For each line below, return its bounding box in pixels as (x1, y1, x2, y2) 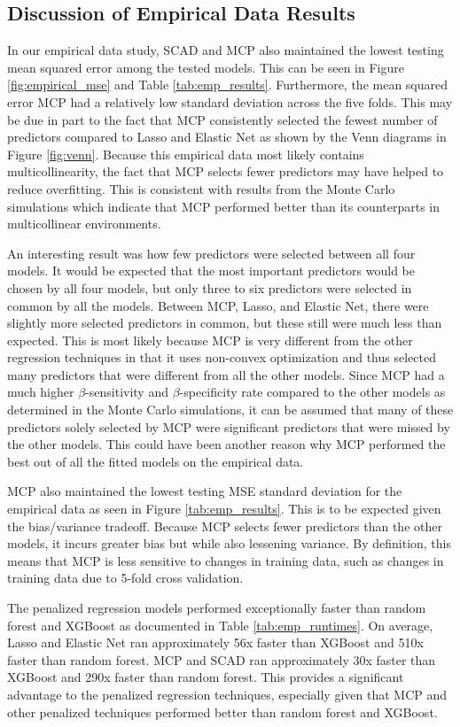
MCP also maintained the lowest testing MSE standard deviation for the (7, 482, 402, 500)
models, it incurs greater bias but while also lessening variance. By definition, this (7, 534, 452, 553)
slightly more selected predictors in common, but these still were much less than (7, 313, 442, 332)
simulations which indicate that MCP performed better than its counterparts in (7, 197, 441, 215)
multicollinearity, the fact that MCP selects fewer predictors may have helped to (7, 162, 444, 181)
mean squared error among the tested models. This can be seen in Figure (7, 58, 404, 76)
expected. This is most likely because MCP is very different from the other (7, 330, 413, 349)
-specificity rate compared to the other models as (179, 383, 446, 401)
